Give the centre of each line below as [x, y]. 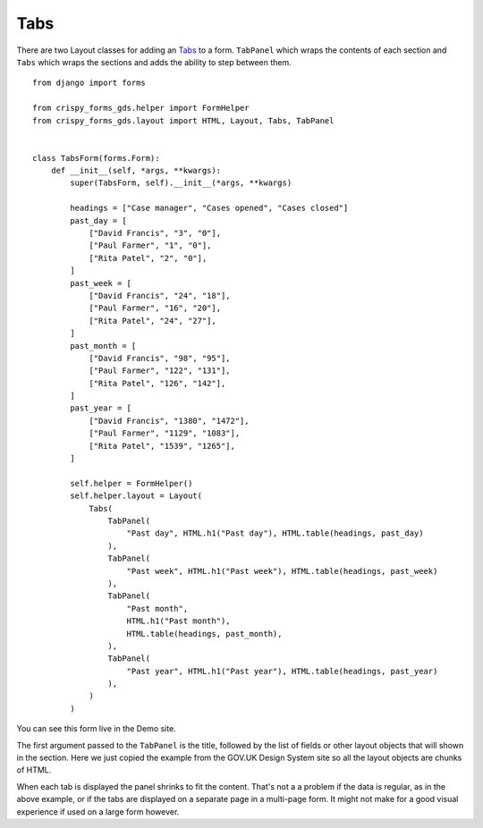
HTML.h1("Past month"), [179, 621]
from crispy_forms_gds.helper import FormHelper [141, 108]
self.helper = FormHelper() [131, 483]
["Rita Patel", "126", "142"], [157, 383]
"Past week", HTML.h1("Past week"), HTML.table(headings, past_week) [282, 571]
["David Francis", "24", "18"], [160, 296]
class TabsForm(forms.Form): [96, 158]
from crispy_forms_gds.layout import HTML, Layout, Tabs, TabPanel [183, 120]
